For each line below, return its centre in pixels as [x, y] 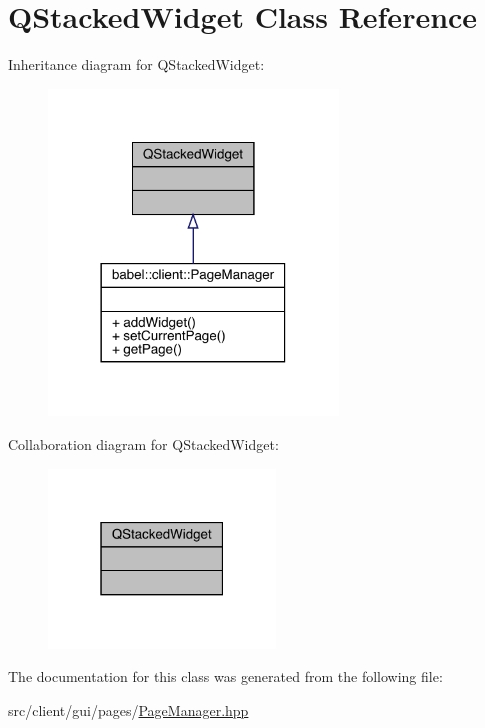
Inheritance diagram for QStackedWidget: [136, 64]
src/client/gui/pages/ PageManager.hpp [128, 709]
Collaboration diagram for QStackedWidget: [143, 444]
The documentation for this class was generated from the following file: [225, 676]
